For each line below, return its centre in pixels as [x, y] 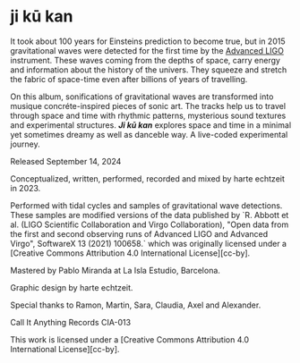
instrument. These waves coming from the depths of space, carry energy [146, 60]
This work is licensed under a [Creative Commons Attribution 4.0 [130, 339]
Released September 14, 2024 [66, 161]
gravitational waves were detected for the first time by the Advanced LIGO [147, 50]
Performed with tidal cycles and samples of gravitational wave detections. [146, 205]
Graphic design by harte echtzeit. [72, 287]
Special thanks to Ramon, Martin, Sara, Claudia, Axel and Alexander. [136, 305]
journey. [25, 144]
